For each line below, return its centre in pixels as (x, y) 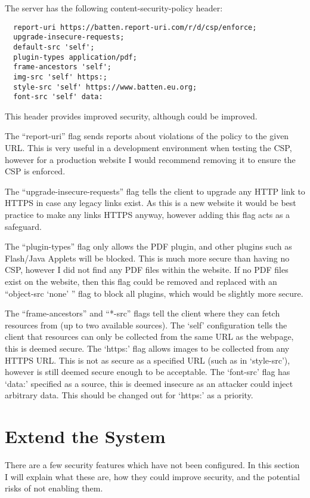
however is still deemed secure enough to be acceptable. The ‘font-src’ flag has (148, 372)
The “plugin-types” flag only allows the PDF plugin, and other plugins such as (148, 246)
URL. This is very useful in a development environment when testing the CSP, (148, 148)
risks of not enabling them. (54, 488)
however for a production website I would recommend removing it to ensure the (150, 159)
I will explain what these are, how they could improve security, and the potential (152, 476)
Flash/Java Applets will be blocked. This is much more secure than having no (147, 258)
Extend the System (85, 436)
